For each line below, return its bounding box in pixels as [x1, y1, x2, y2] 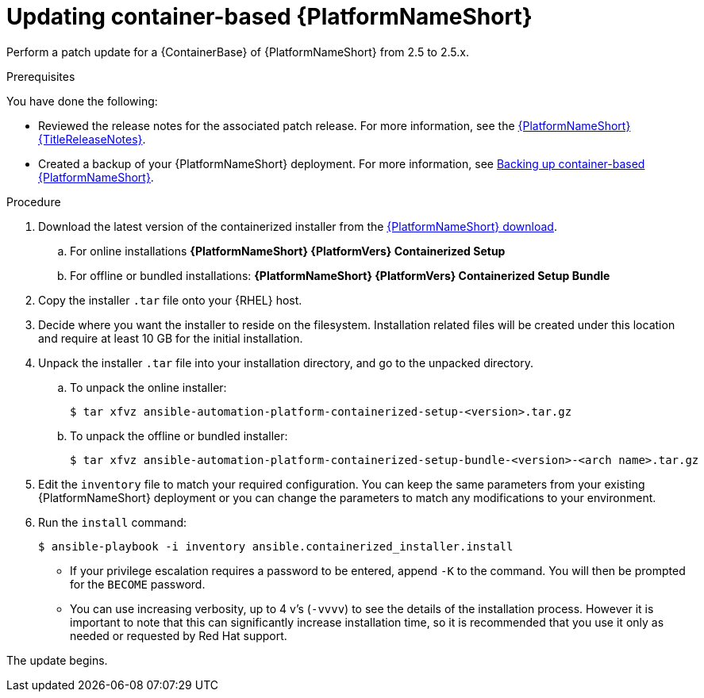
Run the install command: [38, 515, 187, 529]
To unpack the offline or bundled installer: [70, 428, 288, 443]
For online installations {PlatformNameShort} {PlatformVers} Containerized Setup [70, 244, 506, 258]
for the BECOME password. [70, 577, 206, 591]
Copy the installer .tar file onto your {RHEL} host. [38, 293, 302, 307]
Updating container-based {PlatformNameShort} [6, 3, 533, 30]
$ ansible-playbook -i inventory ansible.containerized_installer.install [38, 539, 514, 553]
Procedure [6, 194, 61, 209]
